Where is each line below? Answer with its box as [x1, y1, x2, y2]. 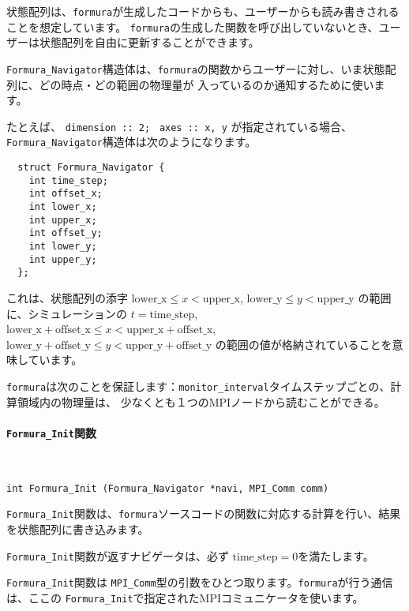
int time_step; [28, 174, 108, 186]
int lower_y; [28, 241, 97, 252]
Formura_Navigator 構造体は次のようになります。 [6, 133, 257, 150]
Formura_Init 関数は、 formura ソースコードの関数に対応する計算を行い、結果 [6, 505, 401, 522]
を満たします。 [298, 547, 374, 564]
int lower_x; [28, 201, 97, 213]
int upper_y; [28, 253, 97, 265]
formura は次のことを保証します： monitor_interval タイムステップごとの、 [6, 377, 391, 394]
